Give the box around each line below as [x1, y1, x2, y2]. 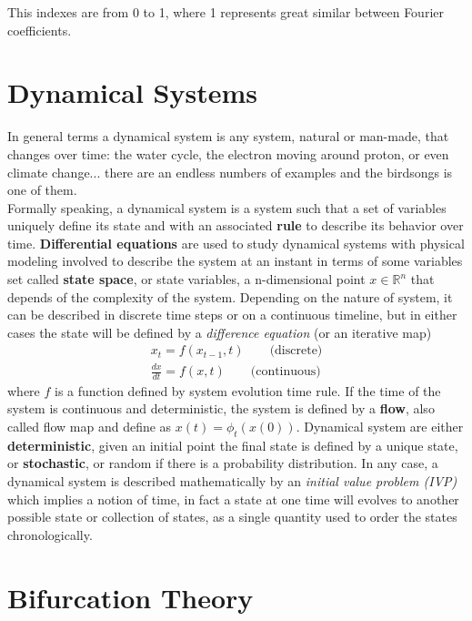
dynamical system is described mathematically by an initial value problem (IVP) [7, 472, 457, 491]
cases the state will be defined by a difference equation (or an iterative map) [7, 322, 432, 341]
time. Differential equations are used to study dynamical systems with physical [7, 233, 465, 252]
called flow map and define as [7, 417, 172, 436]
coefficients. [7, 20, 72, 39]
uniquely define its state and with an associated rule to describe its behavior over [7, 216, 464, 235]
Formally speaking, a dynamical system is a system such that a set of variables [7, 198, 447, 217]
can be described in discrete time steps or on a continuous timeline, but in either [7, 305, 457, 324]
